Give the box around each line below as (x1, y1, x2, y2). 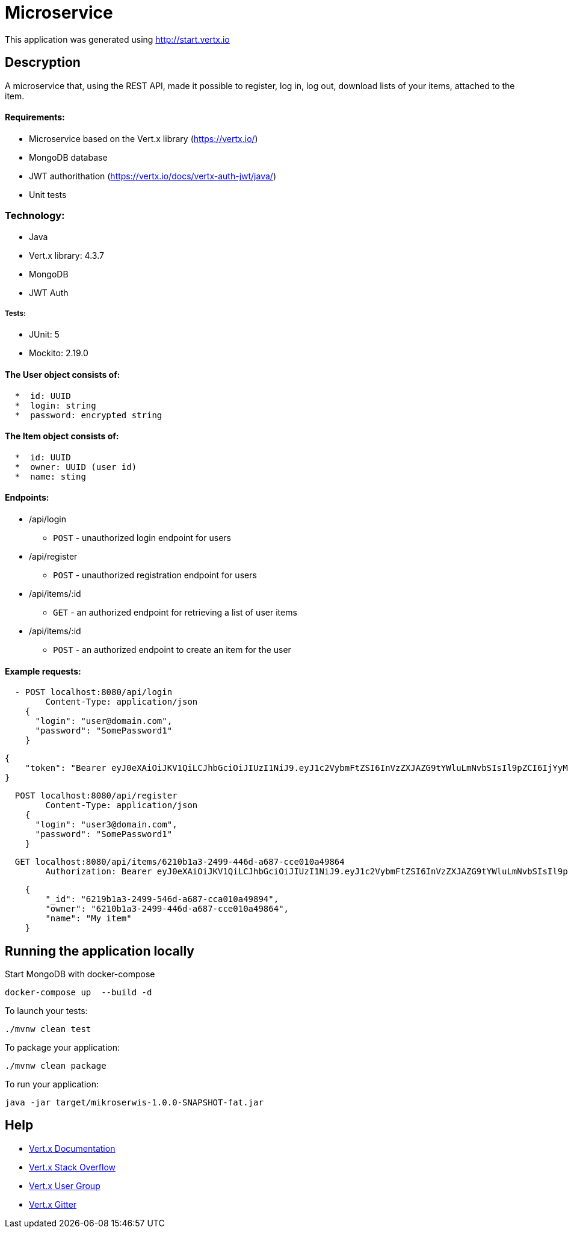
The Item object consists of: (5, 431, 119, 442)
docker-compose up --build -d (5, 987, 152, 998)
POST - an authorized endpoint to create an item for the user (53, 644, 291, 655)
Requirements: (5, 112, 65, 123)
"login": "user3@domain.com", (35, 820, 177, 830)
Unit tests (29, 189, 67, 200)
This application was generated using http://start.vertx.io (5, 34, 230, 45)
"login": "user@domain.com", (35, 716, 173, 726)
